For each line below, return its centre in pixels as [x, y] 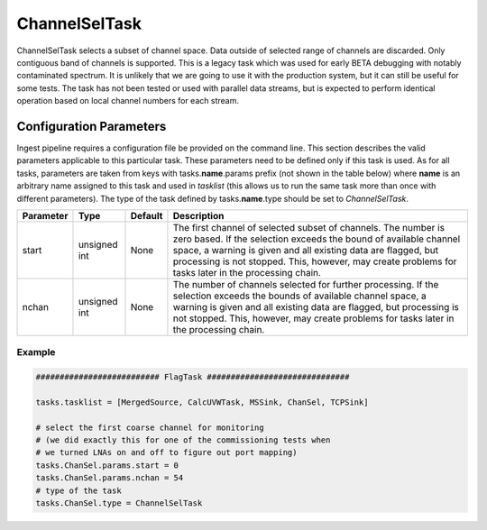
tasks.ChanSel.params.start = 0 [107, 465]
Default [147, 215]
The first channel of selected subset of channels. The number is [309, 227]
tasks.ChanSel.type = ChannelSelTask [119, 503]
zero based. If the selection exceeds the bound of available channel [317, 239]
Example [36, 352]
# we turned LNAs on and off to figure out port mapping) [166, 452]
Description [198, 215]
